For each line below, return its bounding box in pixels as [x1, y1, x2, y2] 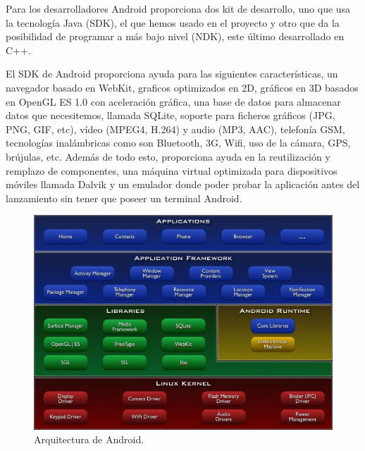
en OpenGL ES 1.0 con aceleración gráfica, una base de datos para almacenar [6, 94, 341, 109]
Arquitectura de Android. [34, 432, 144, 447]
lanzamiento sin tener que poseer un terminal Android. [6, 190, 242, 205]
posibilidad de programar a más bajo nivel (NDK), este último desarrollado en [6, 29, 345, 44]
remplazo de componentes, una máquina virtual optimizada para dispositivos [6, 163, 338, 178]
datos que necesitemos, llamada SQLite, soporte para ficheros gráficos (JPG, [6, 108, 335, 123]
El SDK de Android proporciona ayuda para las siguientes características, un [6, 66, 338, 81]
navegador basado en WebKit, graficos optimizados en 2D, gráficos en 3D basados [6, 80, 359, 94]
